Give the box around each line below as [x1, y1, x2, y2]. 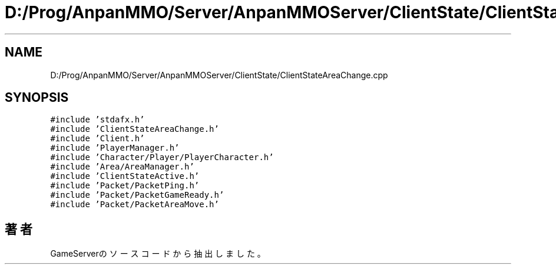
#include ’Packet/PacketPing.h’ [50, 181, 200, 191]
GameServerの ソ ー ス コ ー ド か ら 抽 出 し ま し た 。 [50, 248, 266, 259]
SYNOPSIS [5, 90, 69, 105]
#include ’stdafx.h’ [50, 115, 145, 125]
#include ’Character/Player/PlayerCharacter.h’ [50, 152, 274, 162]
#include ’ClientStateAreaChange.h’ [50, 124, 219, 134]
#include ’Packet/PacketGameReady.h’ [50, 190, 224, 200]
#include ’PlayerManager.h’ [50, 143, 180, 153]
